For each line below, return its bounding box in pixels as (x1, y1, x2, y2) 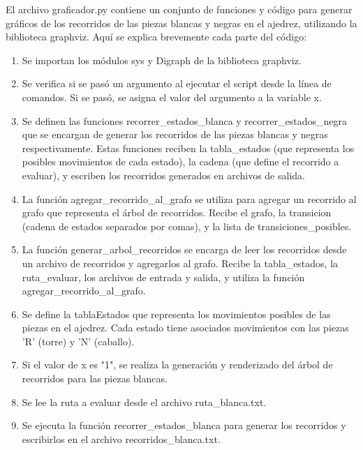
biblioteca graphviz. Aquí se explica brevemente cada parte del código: (6, 29, 307, 44)
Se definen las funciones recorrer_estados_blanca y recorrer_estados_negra (22, 113, 347, 128)
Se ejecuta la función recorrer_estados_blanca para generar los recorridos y (22, 418, 346, 433)
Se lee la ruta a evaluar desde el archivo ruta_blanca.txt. (22, 394, 267, 409)
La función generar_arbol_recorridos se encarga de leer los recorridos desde (22, 242, 347, 257)
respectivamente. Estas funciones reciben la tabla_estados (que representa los (22, 140, 355, 155)
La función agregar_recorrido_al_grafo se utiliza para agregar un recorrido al (22, 191, 357, 206)
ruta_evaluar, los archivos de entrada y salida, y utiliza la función (22, 269, 305, 284)
